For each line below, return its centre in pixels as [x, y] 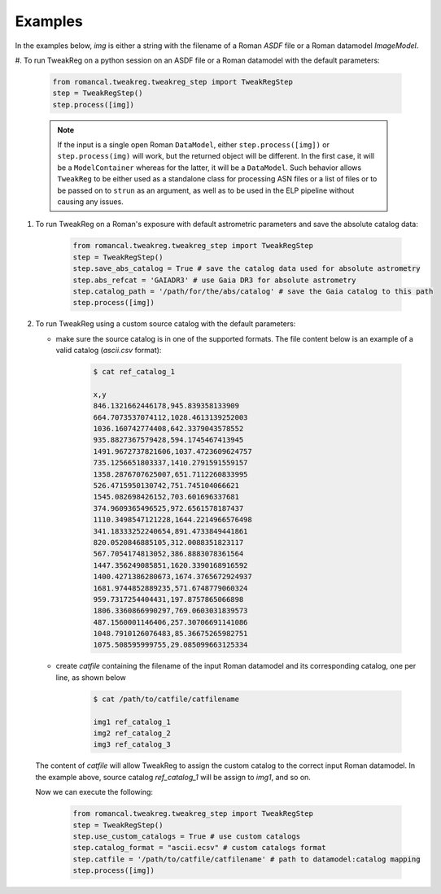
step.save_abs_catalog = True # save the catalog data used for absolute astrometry [247, 269]
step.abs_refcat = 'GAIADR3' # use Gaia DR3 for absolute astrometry [214, 280]
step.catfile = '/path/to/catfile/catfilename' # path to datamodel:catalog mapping [247, 859]
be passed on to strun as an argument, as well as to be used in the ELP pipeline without [206, 190]
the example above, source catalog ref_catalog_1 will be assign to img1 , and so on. [173, 777]
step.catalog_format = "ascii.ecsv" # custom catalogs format [199, 848]
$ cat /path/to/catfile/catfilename [166, 699]
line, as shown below [91, 677]
